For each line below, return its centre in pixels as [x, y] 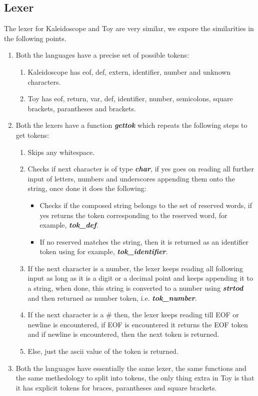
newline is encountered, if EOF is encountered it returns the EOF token [138, 324]
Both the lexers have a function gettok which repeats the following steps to [131, 125]
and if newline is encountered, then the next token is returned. [123, 334]
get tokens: [32, 135]
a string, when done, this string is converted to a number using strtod [135, 288]
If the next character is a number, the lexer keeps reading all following [135, 268]
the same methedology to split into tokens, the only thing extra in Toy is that [135, 378]
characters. [44, 81]
